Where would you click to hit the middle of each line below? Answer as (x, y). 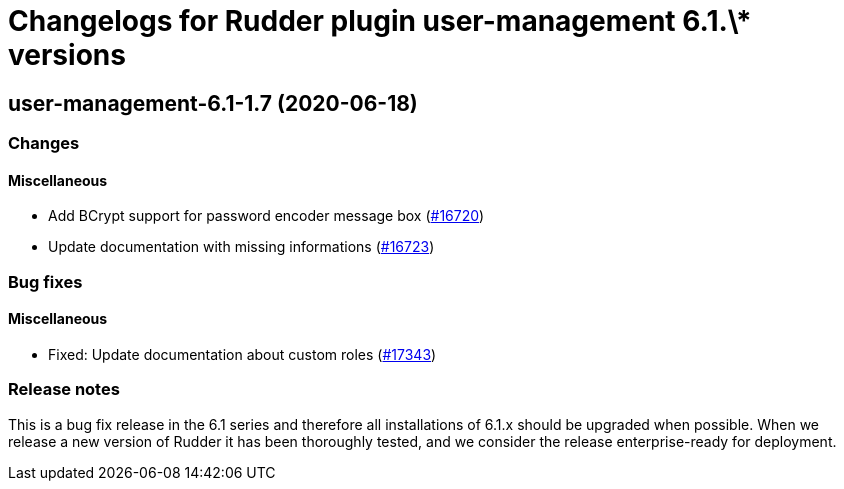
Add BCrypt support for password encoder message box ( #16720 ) (266, 216)
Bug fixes (45, 281)
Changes (44, 143)
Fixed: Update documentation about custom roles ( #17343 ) (242, 354)
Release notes (64, 389)
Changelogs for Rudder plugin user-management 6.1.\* (380, 21)
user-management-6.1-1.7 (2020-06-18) (213, 103)
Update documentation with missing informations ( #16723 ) (241, 247)
